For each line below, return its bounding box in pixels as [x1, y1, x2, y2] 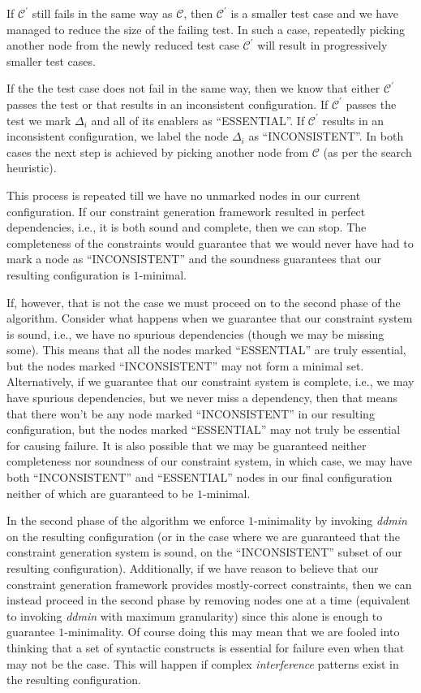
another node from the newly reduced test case [6, 37, 239, 54]
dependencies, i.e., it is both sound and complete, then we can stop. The [6, 219, 367, 236]
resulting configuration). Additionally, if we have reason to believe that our [6, 560, 379, 576]
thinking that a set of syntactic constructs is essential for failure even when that [6, 639, 405, 656]
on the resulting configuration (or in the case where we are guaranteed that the [6, 527, 400, 544]
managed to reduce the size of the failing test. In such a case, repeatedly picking [6, 20, 406, 37]
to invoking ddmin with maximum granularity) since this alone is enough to [6, 607, 383, 624]
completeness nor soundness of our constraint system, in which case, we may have [6, 453, 413, 470]
